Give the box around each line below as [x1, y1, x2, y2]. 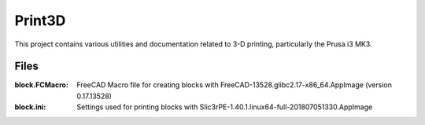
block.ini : [14, 102, 46, 112]
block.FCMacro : [14, 80, 68, 90]
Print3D [14, 12, 66, 29]
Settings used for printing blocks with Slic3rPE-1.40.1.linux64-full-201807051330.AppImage [76, 102, 373, 112]
